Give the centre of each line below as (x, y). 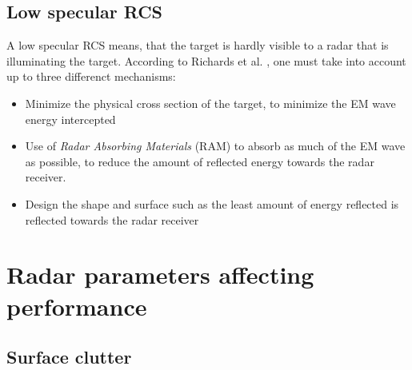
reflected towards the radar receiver (112, 219)
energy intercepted (70, 119)
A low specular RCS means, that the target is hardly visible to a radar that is (198, 45)
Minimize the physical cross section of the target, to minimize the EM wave (210, 103)
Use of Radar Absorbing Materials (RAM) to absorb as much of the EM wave (215, 146)
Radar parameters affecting (160, 275)
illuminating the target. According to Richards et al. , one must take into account (206, 60)
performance (77, 306)
